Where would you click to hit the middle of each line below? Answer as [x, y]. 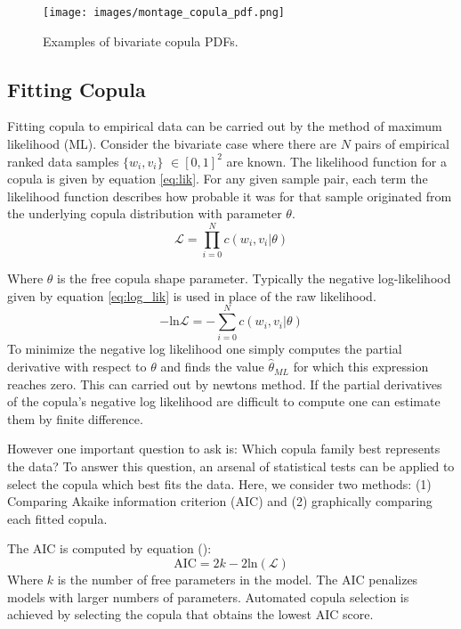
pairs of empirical [402, 144]
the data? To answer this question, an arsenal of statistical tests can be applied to [231, 466]
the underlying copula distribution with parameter [145, 213]
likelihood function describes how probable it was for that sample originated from [230, 196]
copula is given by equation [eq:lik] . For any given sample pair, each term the [218, 179]
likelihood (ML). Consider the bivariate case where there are [172, 144]
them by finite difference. [75, 418]
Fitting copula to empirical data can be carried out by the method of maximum [225, 126]
